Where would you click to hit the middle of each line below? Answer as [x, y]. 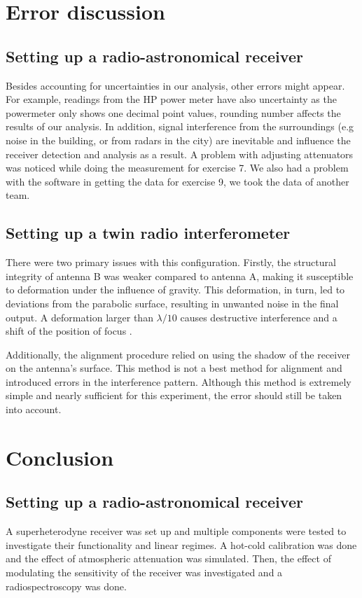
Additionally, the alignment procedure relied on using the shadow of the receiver [178, 354]
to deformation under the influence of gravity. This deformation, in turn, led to [175, 290]
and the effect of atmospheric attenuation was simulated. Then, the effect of [168, 558]
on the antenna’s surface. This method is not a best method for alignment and [174, 368]
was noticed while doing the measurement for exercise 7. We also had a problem [177, 168]
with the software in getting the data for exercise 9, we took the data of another [177, 181]
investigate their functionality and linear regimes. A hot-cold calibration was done [181, 544]
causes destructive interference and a [259, 317]
